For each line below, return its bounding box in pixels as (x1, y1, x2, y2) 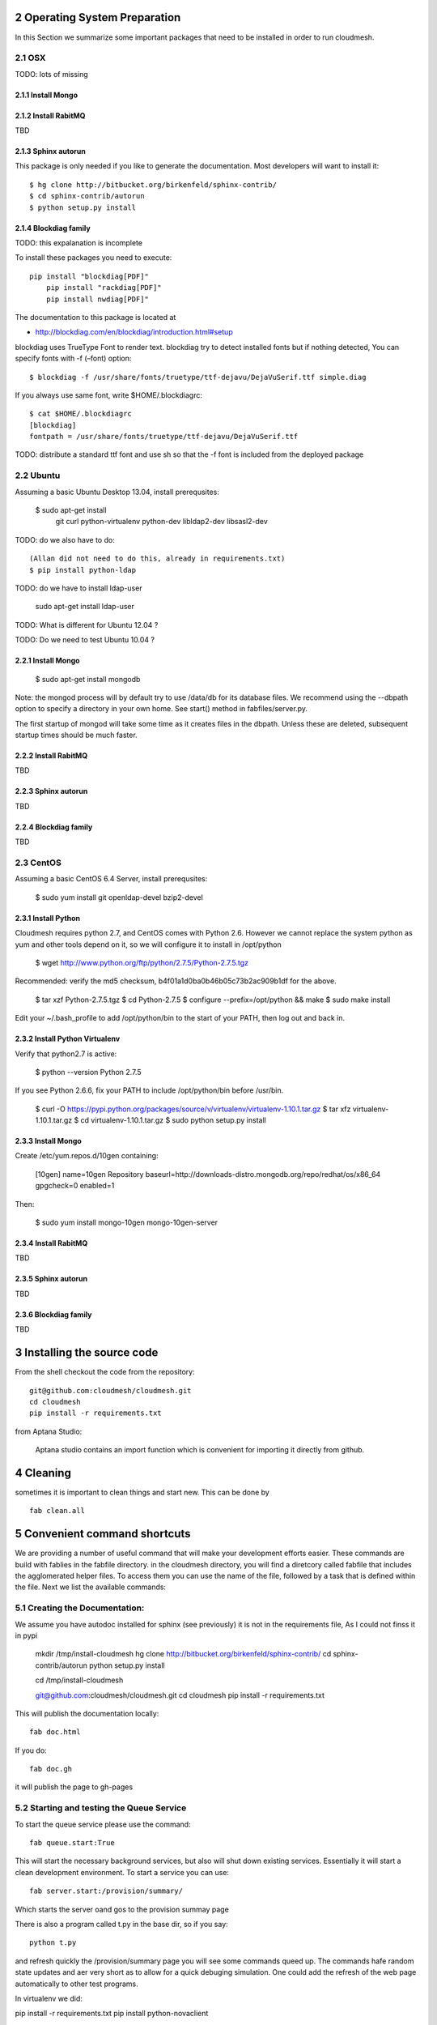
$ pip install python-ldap (29, 565, 137, 574)
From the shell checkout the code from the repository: (15, 1367, 195, 1377)
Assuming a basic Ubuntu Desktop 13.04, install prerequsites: (15, 487, 220, 497)
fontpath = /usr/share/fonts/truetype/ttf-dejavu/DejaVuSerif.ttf (29, 432, 299, 441)
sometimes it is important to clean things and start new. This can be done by (15, 1487, 270, 1497)
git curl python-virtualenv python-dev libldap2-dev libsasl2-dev (55, 517, 269, 526)
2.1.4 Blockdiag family (15, 223, 91, 232)
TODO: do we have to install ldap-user (15, 583, 142, 593)
